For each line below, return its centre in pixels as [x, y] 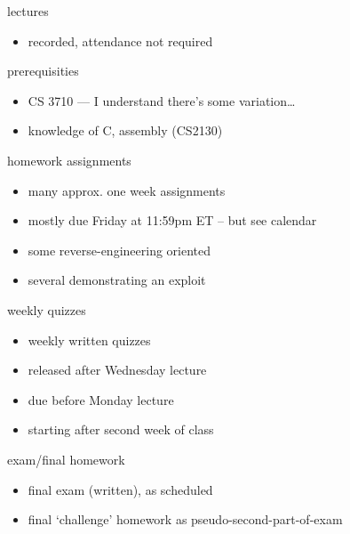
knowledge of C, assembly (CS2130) [125, 130]
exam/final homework [66, 459]
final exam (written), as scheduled [120, 489]
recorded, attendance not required [120, 40]
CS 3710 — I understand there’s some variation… [162, 100]
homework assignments [69, 160]
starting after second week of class [121, 429]
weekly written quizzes [89, 340]
